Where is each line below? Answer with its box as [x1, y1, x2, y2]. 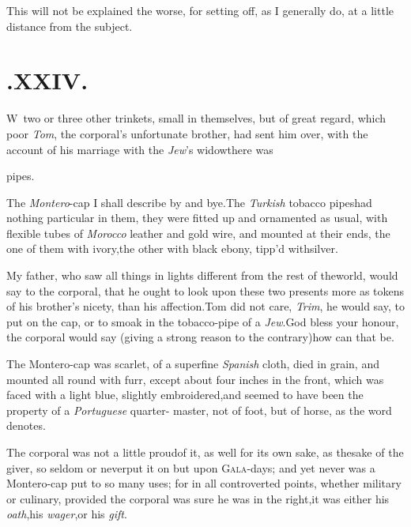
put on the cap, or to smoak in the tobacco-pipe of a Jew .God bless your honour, [6, 313, 399, 329]
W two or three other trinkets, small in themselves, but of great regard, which [6, 110, 386, 126]
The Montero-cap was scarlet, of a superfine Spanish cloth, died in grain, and [6, 356, 379, 372]
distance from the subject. [6, 17, 133, 34]
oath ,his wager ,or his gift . [6, 506, 127, 522]
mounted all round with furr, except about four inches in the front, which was [6, 371, 384, 387]
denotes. [6, 417, 46, 434]
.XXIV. [6, 64, 89, 96]
